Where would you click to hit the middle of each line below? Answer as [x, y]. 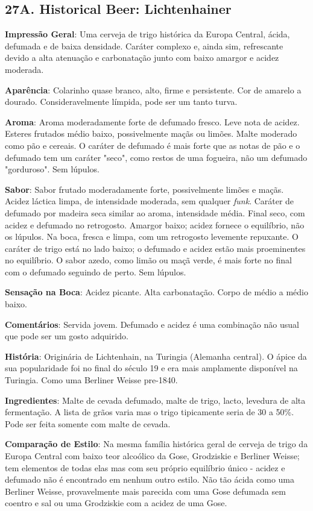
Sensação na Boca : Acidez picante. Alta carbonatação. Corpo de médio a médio [156, 292]
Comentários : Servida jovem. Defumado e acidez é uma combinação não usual [152, 324]
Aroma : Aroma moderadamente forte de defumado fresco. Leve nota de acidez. [152, 121]
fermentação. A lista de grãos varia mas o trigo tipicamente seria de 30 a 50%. [150, 412]
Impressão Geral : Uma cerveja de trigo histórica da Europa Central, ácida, [147, 34]
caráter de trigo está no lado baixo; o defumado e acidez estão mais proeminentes [155, 248]
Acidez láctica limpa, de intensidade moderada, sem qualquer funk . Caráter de [150, 201]
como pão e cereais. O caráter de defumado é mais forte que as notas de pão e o [153, 145]
